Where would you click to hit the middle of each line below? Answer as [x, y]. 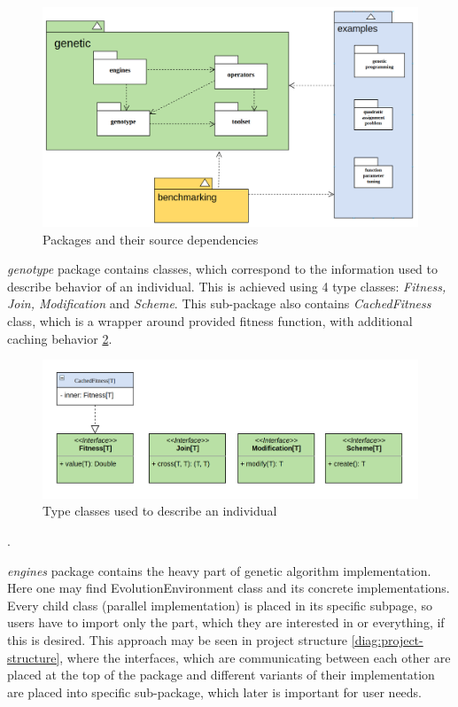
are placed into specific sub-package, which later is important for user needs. [215, 691]
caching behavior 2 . [60, 338]
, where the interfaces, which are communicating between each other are [255, 657]
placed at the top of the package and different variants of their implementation [221, 675]
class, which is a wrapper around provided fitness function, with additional [210, 320]
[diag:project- [387, 639]
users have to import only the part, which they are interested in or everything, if [226, 622]
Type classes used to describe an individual [160, 511]
